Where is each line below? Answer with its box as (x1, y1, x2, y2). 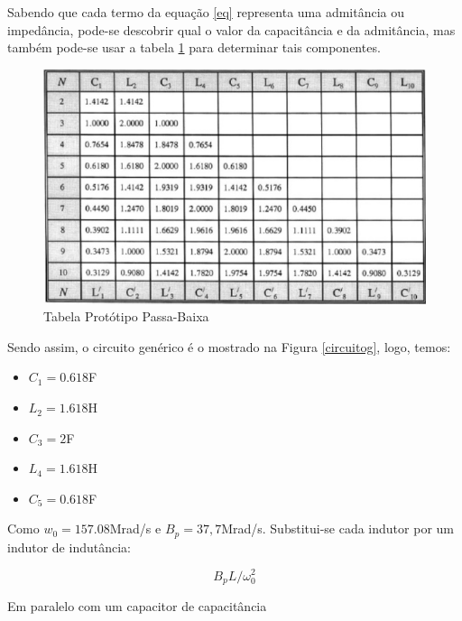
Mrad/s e (109, 519, 162, 538)
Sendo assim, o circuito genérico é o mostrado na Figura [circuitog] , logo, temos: (7, 337, 451, 356)
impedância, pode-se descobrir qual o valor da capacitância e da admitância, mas (7, 20, 456, 39)
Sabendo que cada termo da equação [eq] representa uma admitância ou (7, 3, 405, 21)
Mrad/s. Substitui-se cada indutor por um (221, 519, 454, 538)
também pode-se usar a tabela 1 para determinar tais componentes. (7, 38, 381, 57)
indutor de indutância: (7, 537, 131, 556)
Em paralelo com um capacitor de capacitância (7, 597, 267, 615)
